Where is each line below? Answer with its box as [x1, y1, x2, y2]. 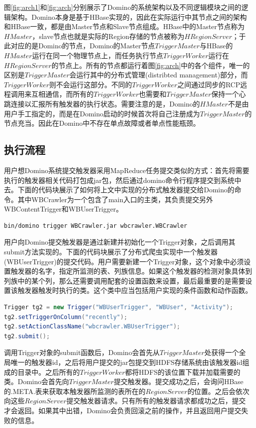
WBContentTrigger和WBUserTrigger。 [4, 204, 123, 214]
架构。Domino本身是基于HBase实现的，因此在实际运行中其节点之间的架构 [10, 11, 247, 22]
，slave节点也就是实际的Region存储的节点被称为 [32, 31, 185, 41]
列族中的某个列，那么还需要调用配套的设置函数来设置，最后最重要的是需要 [4, 275, 245, 285]
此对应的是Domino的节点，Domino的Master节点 [4, 40, 155, 51]
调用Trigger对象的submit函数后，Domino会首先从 [4, 347, 160, 357]
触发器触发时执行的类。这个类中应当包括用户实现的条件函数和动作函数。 [17, 285, 252, 295]
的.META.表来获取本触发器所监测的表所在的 [4, 386, 146, 396]
